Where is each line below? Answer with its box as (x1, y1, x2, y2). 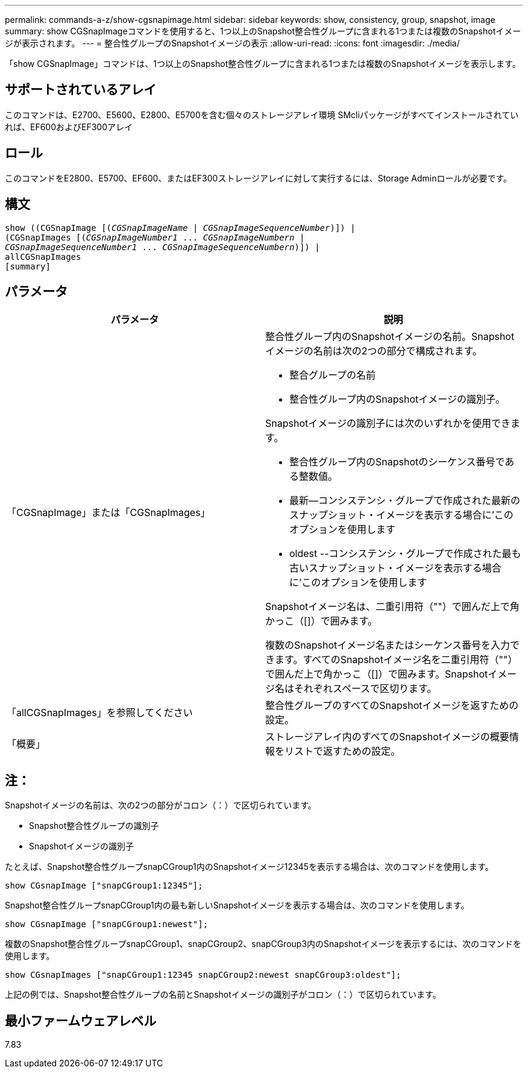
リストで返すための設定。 (284, 745, 401, 758)
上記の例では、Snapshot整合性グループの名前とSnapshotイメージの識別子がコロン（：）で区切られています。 (5, 989, 441, 1000)
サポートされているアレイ (5, 82, 157, 98)
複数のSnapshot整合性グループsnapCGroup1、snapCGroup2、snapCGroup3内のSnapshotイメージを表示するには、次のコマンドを (5, 939, 522, 949)
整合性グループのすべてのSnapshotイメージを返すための (265, 699, 519, 712)
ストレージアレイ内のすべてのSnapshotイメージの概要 (265, 731, 509, 743)
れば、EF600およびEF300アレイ (5, 121, 133, 132)
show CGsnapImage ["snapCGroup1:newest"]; (5, 919, 209, 930)
